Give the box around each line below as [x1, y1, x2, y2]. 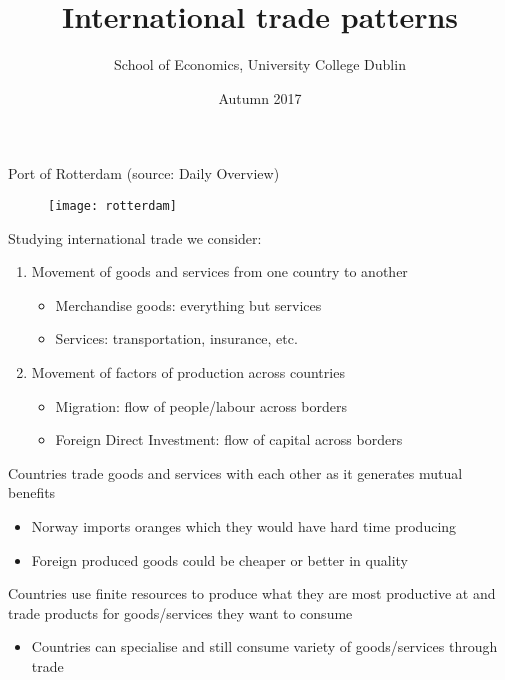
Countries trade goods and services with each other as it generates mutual [8, 462, 463, 483]
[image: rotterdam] [48, 198, 177, 213]
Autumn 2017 [218, 87, 302, 108]
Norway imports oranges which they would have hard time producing [31, 515, 457, 536]
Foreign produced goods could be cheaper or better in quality [31, 549, 408, 570]
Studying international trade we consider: [8, 227, 262, 248]
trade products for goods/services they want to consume [8, 602, 353, 623]
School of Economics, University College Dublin [114, 54, 406, 75]
